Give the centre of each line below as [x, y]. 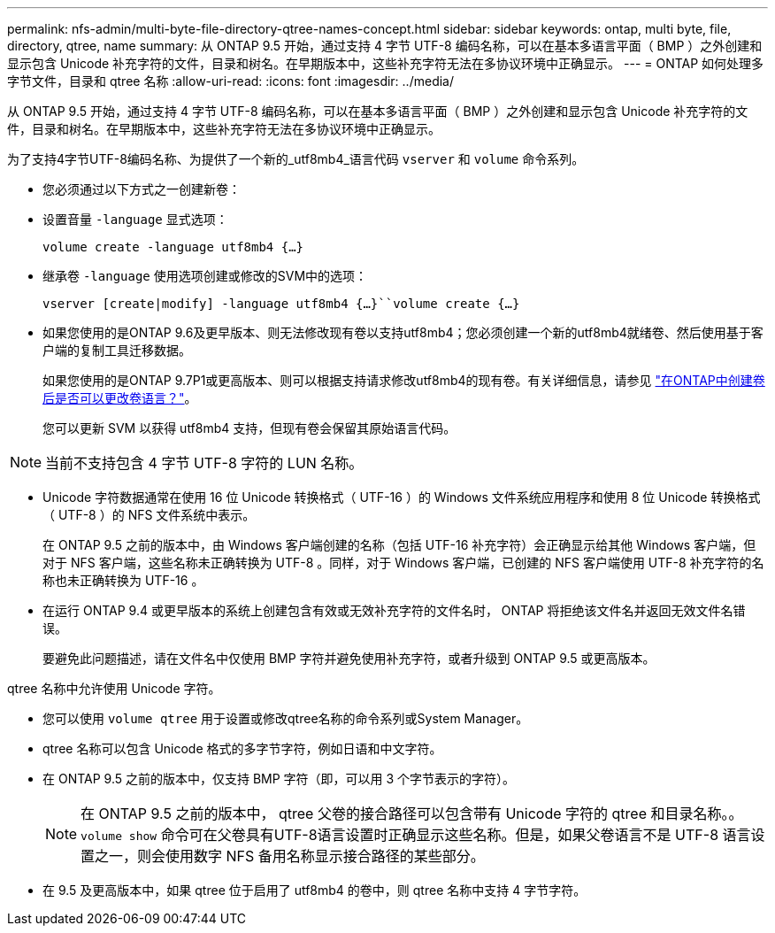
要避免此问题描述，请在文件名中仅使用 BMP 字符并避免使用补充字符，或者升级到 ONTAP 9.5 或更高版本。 [349, 658]
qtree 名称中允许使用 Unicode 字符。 [114, 688]
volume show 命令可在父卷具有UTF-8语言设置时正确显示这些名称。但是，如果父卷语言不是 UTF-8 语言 [416, 835]
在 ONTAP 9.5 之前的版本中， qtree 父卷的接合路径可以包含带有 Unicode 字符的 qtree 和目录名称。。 [412, 813]
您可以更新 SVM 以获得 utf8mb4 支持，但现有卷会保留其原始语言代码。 [249, 428]
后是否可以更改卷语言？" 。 [120, 398]
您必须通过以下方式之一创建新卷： [142, 189]
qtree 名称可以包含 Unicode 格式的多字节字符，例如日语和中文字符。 [242, 748]
